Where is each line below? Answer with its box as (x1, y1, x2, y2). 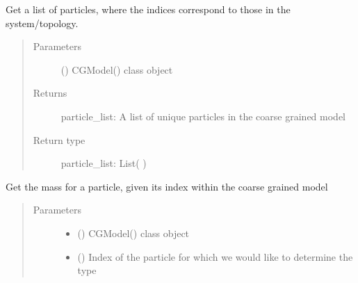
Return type (33, 132, 86, 147)
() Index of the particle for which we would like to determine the (77, 249, 353, 264)
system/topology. (6, 15, 79, 30)
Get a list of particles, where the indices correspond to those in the (6, 2, 291, 16)
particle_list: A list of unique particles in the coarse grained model (60, 108, 345, 123)
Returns (33, 86, 67, 100)
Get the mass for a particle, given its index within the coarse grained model (6, 179, 328, 193)
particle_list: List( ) (60, 156, 147, 170)
